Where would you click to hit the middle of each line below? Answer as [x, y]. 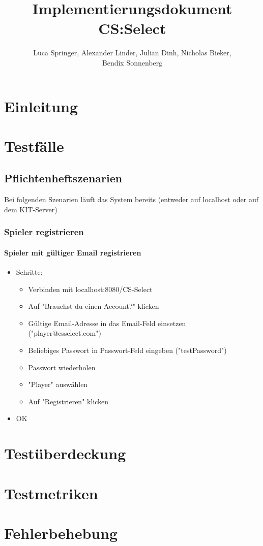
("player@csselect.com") [65, 333]
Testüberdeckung [65, 453]
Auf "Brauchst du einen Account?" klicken [94, 306]
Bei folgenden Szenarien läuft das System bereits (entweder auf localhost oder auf [131, 199]
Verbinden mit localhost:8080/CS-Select [90, 289]
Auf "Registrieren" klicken [68, 401]
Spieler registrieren [44, 232]
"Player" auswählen [58, 384]
